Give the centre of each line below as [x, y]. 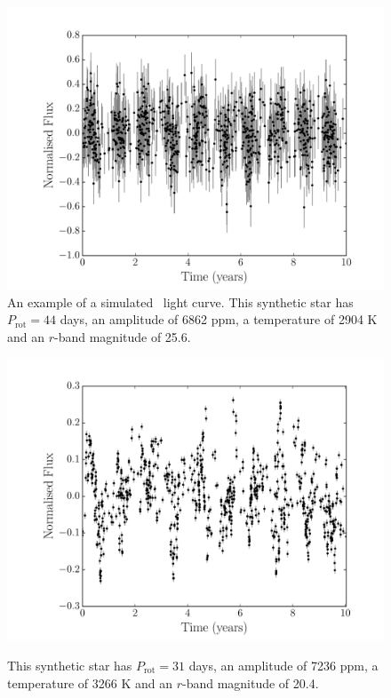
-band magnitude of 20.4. [250, 682]
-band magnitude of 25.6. [123, 336]
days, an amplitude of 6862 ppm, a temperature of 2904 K [219, 319]
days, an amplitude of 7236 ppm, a [283, 665]
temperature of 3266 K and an [90, 682]
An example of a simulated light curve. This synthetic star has [180, 301]
